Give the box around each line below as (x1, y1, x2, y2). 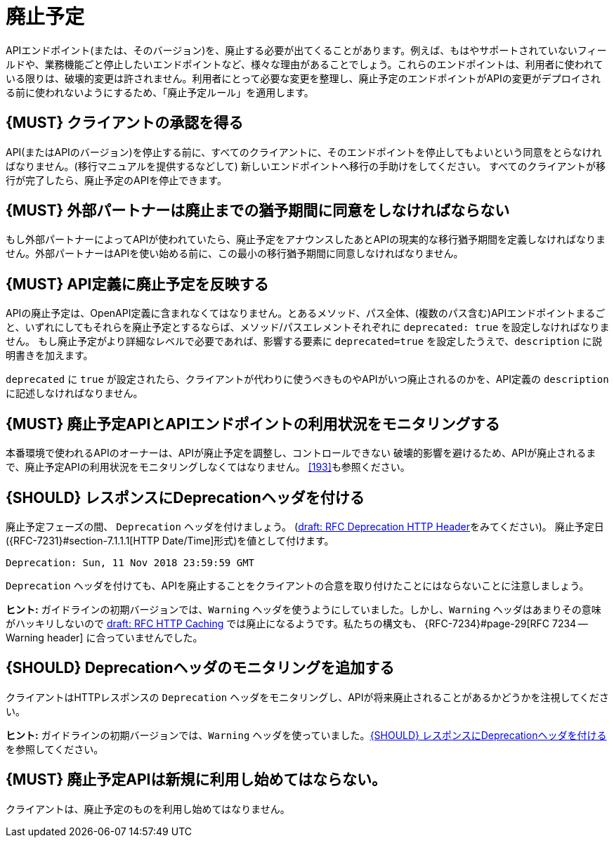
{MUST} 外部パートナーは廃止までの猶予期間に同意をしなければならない (6, 202, 510, 220)
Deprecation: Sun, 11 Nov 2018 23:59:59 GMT (6, 556, 255, 568)
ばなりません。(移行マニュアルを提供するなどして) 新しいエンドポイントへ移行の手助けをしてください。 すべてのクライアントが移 (6, 159, 606, 172)
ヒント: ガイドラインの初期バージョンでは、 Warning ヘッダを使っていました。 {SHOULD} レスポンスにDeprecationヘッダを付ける (6, 728, 607, 741)
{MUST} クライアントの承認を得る (6, 114, 244, 132)
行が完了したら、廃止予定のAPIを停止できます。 (6, 174, 227, 186)
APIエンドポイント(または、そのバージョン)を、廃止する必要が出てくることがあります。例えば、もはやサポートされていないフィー (6, 44, 607, 56)
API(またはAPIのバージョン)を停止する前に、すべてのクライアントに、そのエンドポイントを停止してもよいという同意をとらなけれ (6, 145, 602, 158)
